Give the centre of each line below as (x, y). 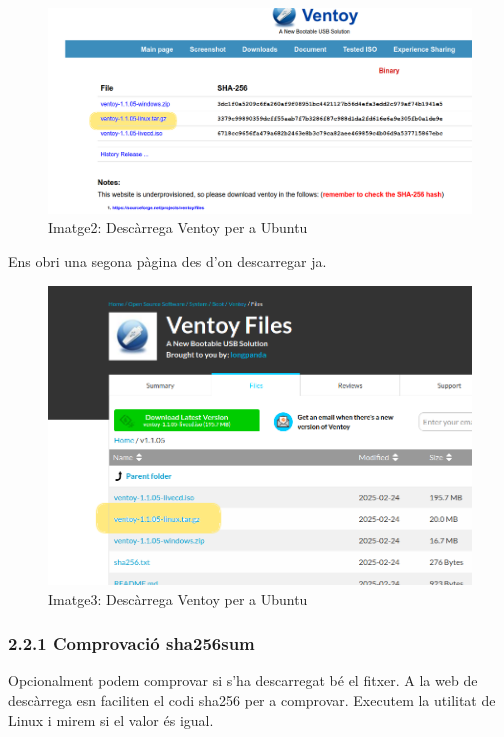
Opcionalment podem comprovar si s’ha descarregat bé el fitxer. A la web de (243, 680)
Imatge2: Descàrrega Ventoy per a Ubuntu (178, 227)
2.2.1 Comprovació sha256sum (131, 643)
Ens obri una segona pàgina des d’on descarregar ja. (167, 260)
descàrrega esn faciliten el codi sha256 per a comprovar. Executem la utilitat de (252, 699)
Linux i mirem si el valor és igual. (111, 719)
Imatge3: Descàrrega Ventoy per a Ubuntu (178, 598)
